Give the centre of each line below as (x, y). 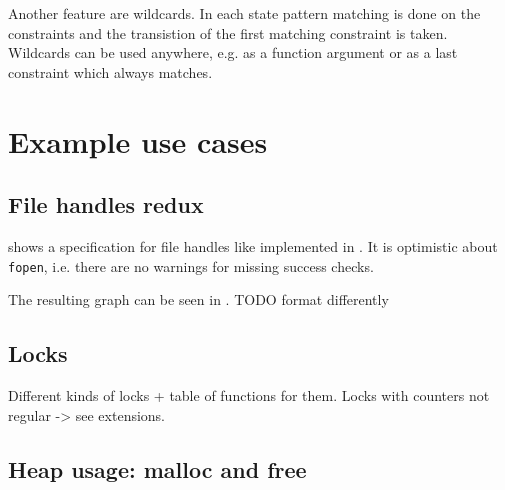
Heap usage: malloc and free (157, 468)
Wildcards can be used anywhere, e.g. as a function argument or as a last (233, 52)
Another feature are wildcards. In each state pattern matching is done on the (244, 13)
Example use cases (138, 140)
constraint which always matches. (110, 71)
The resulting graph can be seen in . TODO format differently (198, 299)
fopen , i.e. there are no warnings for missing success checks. (191, 265)
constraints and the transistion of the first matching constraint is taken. (228, 32)
